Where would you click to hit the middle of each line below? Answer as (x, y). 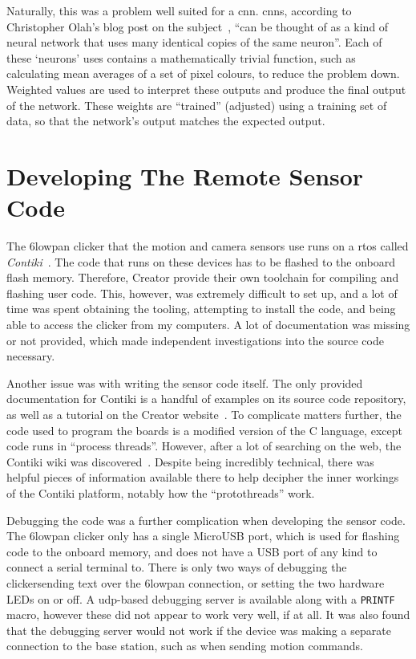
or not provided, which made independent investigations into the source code (195, 340)
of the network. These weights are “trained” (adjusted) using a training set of (197, 105)
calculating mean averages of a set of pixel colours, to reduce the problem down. (203, 73)
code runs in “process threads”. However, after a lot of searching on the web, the (204, 446)
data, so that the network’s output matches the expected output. (166, 121)
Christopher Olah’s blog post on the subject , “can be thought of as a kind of (198, 26)
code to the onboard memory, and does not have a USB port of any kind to (192, 551)
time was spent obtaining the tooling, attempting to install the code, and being (201, 309)
